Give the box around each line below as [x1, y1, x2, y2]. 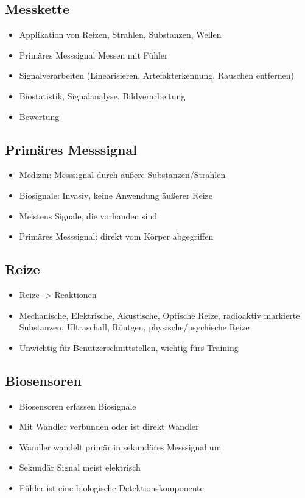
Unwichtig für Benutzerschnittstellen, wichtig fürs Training [19, 341, 239, 354]
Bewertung [19, 110, 60, 123]
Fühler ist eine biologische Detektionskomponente [19, 481, 204, 494]
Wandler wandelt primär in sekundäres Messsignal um [19, 440, 222, 453]
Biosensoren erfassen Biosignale [19, 399, 136, 412]
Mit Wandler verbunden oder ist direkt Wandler [19, 420, 199, 433]
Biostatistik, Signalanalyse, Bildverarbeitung [19, 89, 186, 102]
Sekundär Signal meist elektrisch [19, 461, 141, 474]
